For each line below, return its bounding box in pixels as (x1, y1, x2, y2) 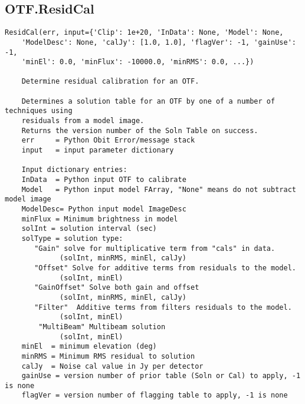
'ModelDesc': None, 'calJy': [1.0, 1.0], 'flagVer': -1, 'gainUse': (21, 38, 296, 47)
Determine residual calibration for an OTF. (21, 77, 199, 86)
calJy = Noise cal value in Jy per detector (21, 362, 204, 370)
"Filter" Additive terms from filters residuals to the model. (34, 303, 292, 312)
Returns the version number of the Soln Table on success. (21, 126, 258, 135)
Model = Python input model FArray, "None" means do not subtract (21, 185, 296, 194)
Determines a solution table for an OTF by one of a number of (21, 97, 276, 105)
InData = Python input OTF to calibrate (21, 175, 186, 184)
